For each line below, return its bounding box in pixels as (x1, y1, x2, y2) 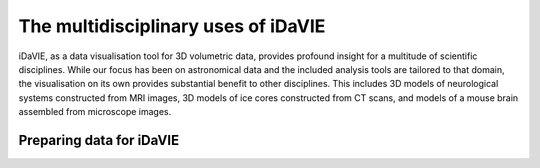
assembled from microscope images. (18, 106, 172, 118)
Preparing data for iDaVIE (18, 131, 180, 149)
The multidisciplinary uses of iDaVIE (18, 15, 326, 37)
